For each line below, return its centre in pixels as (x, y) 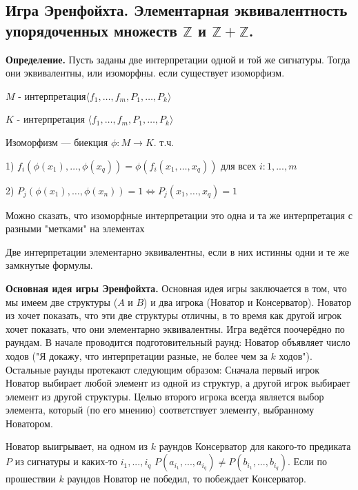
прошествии (31, 479)
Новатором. (29, 423)
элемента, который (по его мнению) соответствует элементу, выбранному (160, 410)
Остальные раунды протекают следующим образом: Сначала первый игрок (162, 369)
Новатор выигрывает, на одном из (77, 446)
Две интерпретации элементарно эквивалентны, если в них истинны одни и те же (178, 251)
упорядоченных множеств (91, 30)
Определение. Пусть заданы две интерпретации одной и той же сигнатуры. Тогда (178, 59)
